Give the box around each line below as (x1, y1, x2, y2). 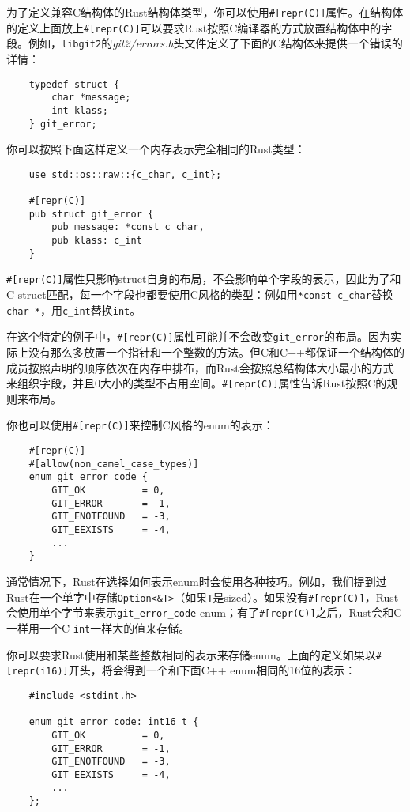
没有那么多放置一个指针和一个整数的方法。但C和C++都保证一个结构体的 (28, 344, 404, 360)
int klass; (51, 104, 108, 116)
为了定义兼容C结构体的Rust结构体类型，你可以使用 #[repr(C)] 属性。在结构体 (6, 4, 404, 20)
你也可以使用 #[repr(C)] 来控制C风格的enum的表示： (6, 417, 274, 433)
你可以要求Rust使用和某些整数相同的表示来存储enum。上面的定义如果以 (6, 646, 376, 663)
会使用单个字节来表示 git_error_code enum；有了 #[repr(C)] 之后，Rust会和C (6, 604, 402, 621)
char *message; (51, 92, 131, 104)
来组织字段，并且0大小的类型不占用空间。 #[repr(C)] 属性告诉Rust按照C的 (6, 375, 387, 391)
